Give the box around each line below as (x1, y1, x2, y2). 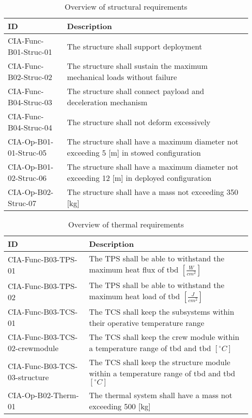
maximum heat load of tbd (89, 290, 180, 302)
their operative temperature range (89, 317, 205, 328)
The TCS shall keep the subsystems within (89, 306, 235, 317)
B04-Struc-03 (8, 96, 52, 108)
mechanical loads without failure (67, 71, 177, 82)
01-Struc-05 (8, 147, 47, 158)
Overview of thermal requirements (68, 219, 184, 230)
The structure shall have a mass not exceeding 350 (67, 186, 238, 197)
